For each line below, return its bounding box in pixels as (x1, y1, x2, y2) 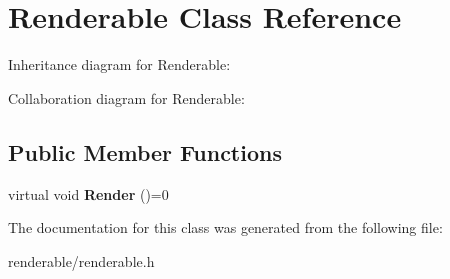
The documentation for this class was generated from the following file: (8, 217, 443, 238)
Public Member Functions (8, 136, 282, 167)
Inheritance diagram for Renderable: (8, 54, 231, 75)
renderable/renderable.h (8, 250, 155, 271)
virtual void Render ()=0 (8, 183, 169, 204)
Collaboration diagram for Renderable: (8, 87, 245, 108)
